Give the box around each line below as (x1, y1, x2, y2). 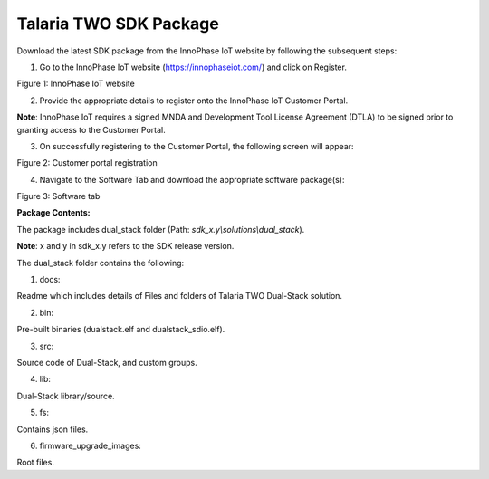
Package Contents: (16, 207, 91, 218)
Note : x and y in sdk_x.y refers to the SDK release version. (16, 241, 235, 252)
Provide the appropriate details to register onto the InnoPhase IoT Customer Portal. (39, 95, 349, 106)
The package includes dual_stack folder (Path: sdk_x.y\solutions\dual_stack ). (16, 224, 305, 235)
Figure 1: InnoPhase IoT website (16, 78, 135, 90)
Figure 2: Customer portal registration (16, 158, 158, 168)
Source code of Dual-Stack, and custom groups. (16, 357, 198, 368)
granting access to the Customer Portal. (16, 124, 167, 135)
